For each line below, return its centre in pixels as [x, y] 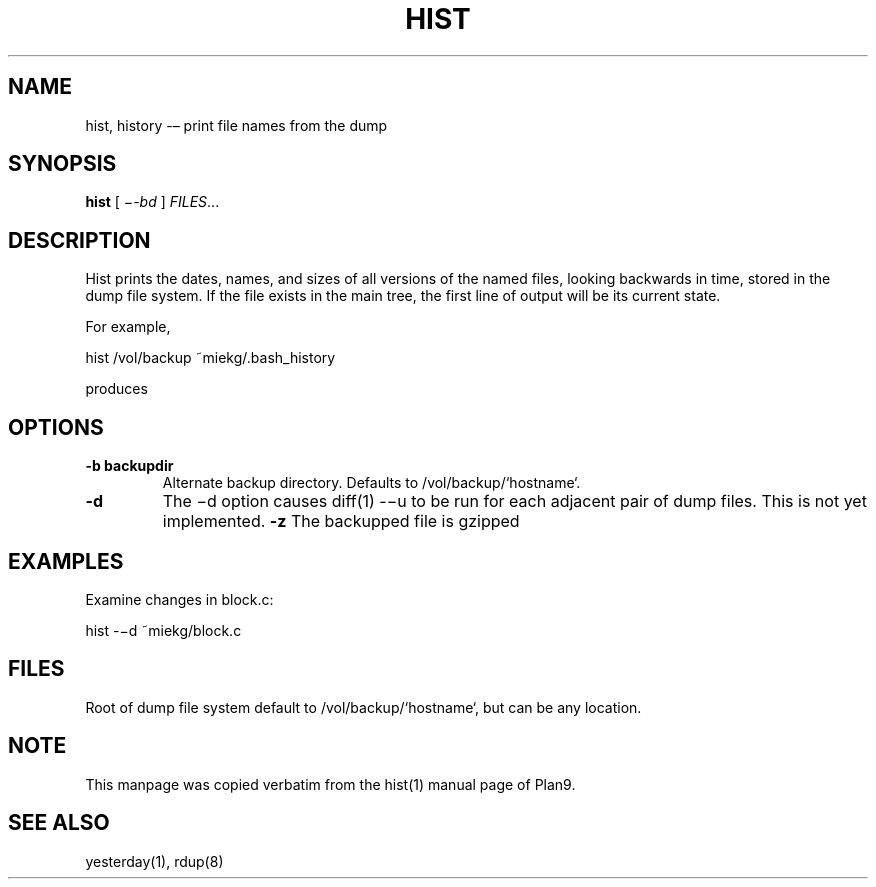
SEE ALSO [59, 823]
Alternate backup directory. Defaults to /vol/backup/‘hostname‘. [371, 483]
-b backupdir [129, 466]
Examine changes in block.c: [179, 599]
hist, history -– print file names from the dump [236, 125]
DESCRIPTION [79, 240]
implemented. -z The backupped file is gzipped [341, 521]
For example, [128, 327]
